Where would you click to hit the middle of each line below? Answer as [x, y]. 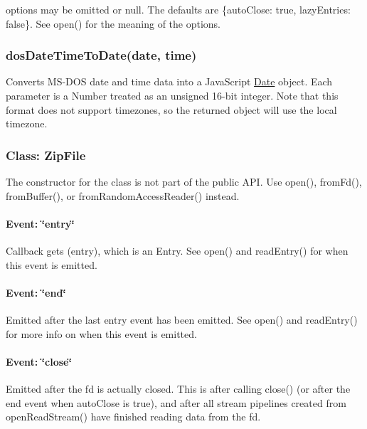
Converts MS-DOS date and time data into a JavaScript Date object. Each [169, 81]
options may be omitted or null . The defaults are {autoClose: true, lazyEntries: [178, 9]
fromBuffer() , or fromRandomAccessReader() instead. [123, 195]
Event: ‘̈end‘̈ [36, 292]
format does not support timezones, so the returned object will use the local [171, 109]
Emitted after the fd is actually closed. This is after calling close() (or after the [178, 388]
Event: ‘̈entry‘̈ [40, 223]
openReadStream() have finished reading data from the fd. [133, 417]
